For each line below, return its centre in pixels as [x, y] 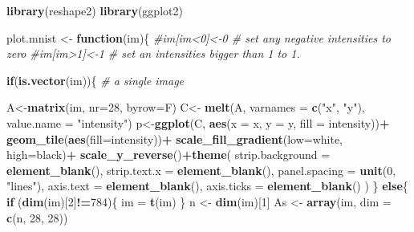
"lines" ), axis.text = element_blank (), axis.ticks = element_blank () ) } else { [207, 186]
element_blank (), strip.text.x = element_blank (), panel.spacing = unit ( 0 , [201, 170]
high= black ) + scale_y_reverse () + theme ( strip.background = [168, 155]
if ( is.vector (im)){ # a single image [95, 80]
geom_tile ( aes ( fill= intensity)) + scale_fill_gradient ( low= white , [175, 138]
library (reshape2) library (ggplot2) [95, 10]
